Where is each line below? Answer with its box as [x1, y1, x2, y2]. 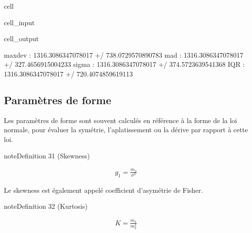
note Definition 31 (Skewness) [4, 150, 90, 160]
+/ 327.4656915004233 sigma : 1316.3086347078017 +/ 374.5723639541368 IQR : [4, 59, 245, 69]
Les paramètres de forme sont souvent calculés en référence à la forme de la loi [4, 115, 237, 125]
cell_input [4, 17, 35, 27]
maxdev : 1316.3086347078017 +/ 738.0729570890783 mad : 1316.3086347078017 [4, 49, 243, 60]
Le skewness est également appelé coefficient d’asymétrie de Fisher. [4, 185, 203, 195]
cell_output [4, 33, 39, 44]
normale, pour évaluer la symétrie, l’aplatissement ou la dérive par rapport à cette [4, 124, 248, 135]
